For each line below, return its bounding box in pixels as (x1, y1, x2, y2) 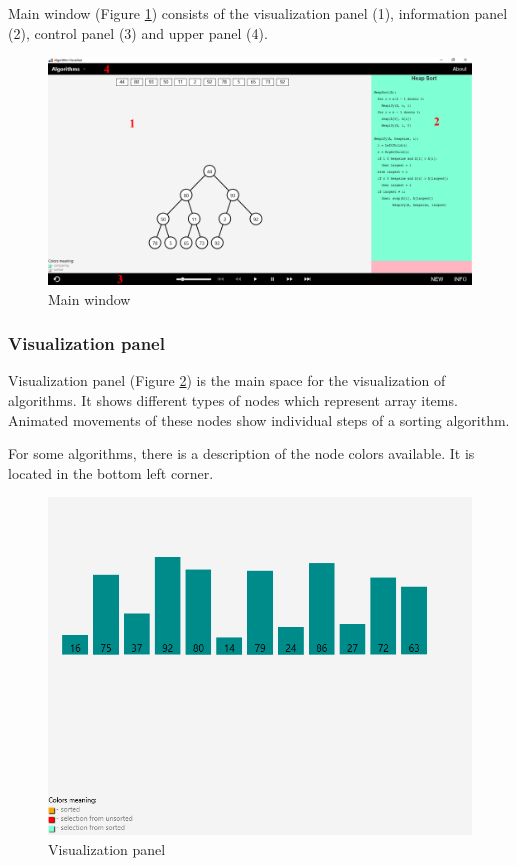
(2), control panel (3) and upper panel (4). (8, 22, 268, 43)
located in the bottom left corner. (8, 462, 214, 483)
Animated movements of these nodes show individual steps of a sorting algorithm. (8, 409, 510, 430)
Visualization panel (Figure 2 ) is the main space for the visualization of (8, 370, 446, 391)
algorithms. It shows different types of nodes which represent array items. (8, 389, 458, 410)
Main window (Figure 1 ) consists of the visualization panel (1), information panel (8, 3, 508, 23)
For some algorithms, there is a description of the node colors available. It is (8, 443, 475, 464)
